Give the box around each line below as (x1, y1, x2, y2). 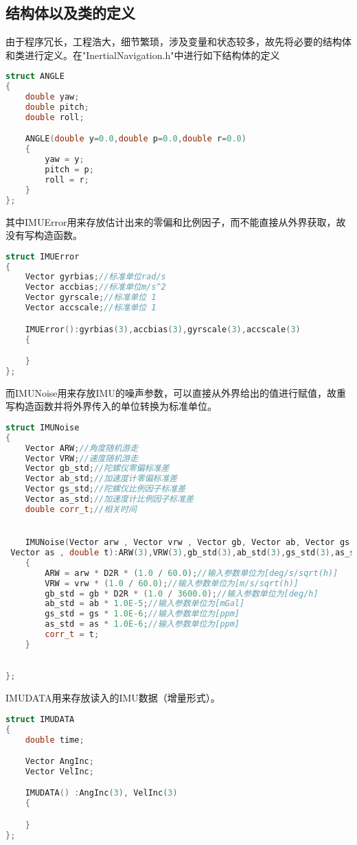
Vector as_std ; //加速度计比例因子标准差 (25, 494, 194, 505)
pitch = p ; (45, 165, 94, 175)
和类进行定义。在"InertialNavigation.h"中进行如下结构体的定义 (5, 47, 280, 62)
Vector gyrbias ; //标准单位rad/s (25, 272, 166, 282)
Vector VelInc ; (25, 766, 94, 776)
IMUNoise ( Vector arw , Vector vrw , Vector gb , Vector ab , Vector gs (25, 537, 350, 548)
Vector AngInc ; (25, 756, 94, 767)
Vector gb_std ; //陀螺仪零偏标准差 (25, 463, 170, 474)
